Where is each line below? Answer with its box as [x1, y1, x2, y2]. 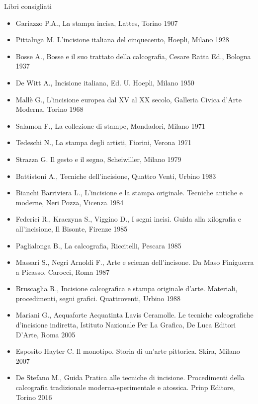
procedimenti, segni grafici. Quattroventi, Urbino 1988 [15, 293, 181, 303]
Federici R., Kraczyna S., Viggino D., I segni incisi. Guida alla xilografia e [15, 214, 242, 224]
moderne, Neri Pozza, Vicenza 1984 [15, 197, 124, 207]
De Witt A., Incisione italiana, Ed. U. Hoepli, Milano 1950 [15, 77, 194, 87]
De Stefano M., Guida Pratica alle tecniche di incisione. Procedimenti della [15, 372, 245, 383]
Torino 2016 [15, 392, 52, 402]
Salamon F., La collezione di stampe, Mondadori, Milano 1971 [15, 120, 205, 131]
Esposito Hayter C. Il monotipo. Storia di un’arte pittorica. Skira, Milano [15, 346, 240, 356]
